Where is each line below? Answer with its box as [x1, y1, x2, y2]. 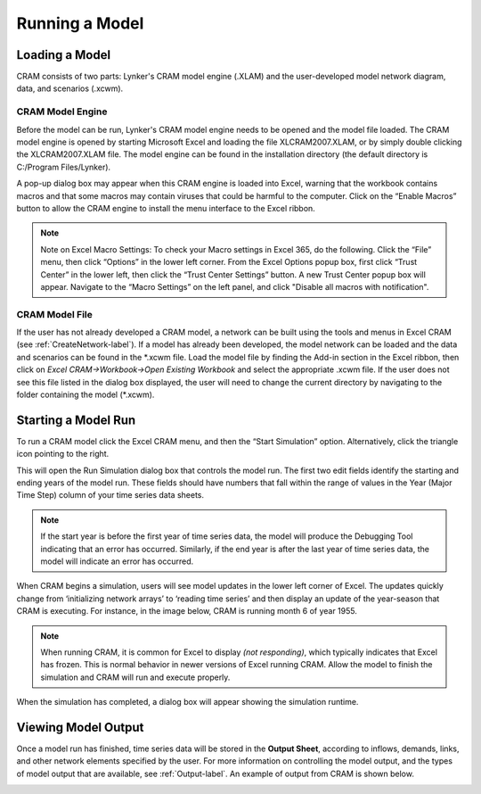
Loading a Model [16, 47, 111, 62]
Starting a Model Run [16, 412, 136, 427]
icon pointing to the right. [16, 449, 110, 459]
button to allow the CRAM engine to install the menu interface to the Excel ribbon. [16, 203, 315, 213]
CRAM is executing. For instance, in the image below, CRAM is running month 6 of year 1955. [16, 606, 358, 616]
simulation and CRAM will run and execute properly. [40, 672, 231, 682]
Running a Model [16, 13, 144, 33]
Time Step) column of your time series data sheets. [16, 490, 205, 500]
